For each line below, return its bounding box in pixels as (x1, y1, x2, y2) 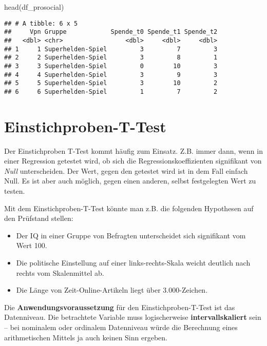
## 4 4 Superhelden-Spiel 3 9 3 (4, 71, 218, 78)
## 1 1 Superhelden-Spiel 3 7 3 (4, 45, 218, 53)
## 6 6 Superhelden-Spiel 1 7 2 (4, 88, 218, 95)
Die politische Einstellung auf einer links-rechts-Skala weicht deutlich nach (16, 257, 251, 268)
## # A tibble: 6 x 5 (4, 19, 78, 27)
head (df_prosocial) (4, 2, 64, 12)
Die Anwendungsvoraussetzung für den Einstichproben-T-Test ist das (4, 301, 235, 312)
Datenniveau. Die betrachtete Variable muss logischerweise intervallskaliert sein (4, 312, 261, 322)
